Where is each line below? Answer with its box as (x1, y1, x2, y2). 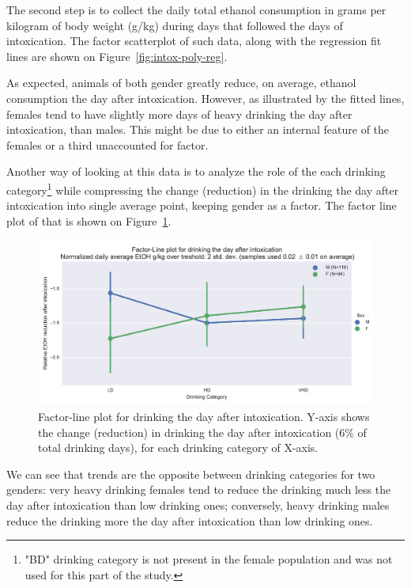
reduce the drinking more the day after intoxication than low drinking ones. (6, 512, 373, 529)
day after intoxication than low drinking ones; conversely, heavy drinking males (6, 497, 390, 514)
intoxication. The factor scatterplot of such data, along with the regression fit (6, 32, 382, 49)
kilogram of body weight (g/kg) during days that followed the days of (6, 17, 343, 33)
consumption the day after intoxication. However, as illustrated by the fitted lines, (6, 89, 405, 106)
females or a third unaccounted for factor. (6, 136, 209, 153)
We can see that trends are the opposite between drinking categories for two (6, 465, 375, 482)
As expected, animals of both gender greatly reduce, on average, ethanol (6, 74, 356, 91)
